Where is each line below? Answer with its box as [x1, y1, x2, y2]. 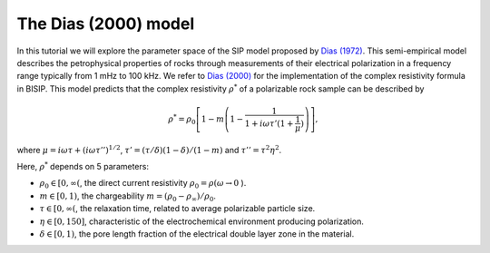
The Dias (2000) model [16, 14, 195, 34]
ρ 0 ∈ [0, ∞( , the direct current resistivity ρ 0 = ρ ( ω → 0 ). [39, 178, 247, 190]
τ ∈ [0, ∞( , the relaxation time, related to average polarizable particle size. [39, 203, 316, 214]
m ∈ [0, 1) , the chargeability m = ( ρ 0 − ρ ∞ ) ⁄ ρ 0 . [39, 190, 217, 203]
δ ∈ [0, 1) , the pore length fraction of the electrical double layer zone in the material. [39, 229, 355, 239]
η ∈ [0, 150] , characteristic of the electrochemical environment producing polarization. [39, 216, 365, 227]
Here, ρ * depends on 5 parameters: [16, 160, 150, 172]
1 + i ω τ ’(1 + [244, 118, 294, 129]
